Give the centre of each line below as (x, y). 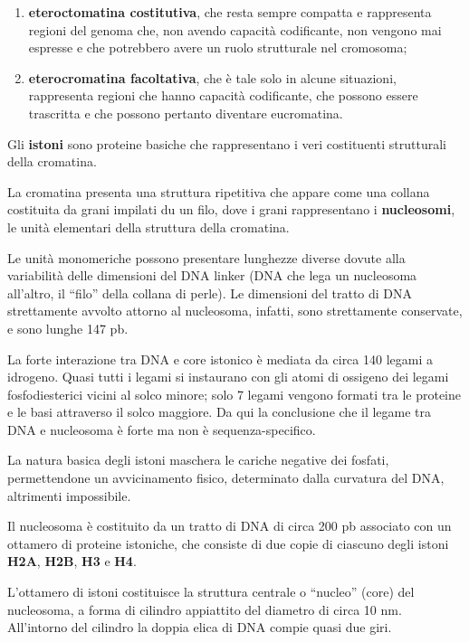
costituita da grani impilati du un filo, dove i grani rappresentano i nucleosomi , (231, 209)
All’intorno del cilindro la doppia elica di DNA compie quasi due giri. (200, 627)
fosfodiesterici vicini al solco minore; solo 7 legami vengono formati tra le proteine (234, 394)
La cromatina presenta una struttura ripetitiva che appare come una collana (219, 191)
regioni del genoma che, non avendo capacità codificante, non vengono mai (235, 29)
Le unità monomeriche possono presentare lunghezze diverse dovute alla (206, 257)
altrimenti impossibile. (69, 495)
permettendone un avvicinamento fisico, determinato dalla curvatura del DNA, (226, 478)
